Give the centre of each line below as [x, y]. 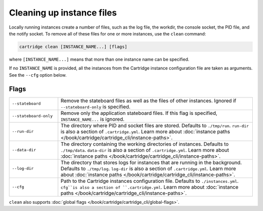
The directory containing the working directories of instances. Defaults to [145, 144]
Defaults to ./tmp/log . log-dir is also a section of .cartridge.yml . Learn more [148, 168]
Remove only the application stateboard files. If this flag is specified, [139, 113]
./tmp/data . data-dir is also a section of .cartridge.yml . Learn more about [145, 150]
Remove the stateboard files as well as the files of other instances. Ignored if [148, 100]
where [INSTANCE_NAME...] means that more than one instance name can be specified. [99, 59]
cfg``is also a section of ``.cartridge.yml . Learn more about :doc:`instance [150, 187]
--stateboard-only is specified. [96, 107]
